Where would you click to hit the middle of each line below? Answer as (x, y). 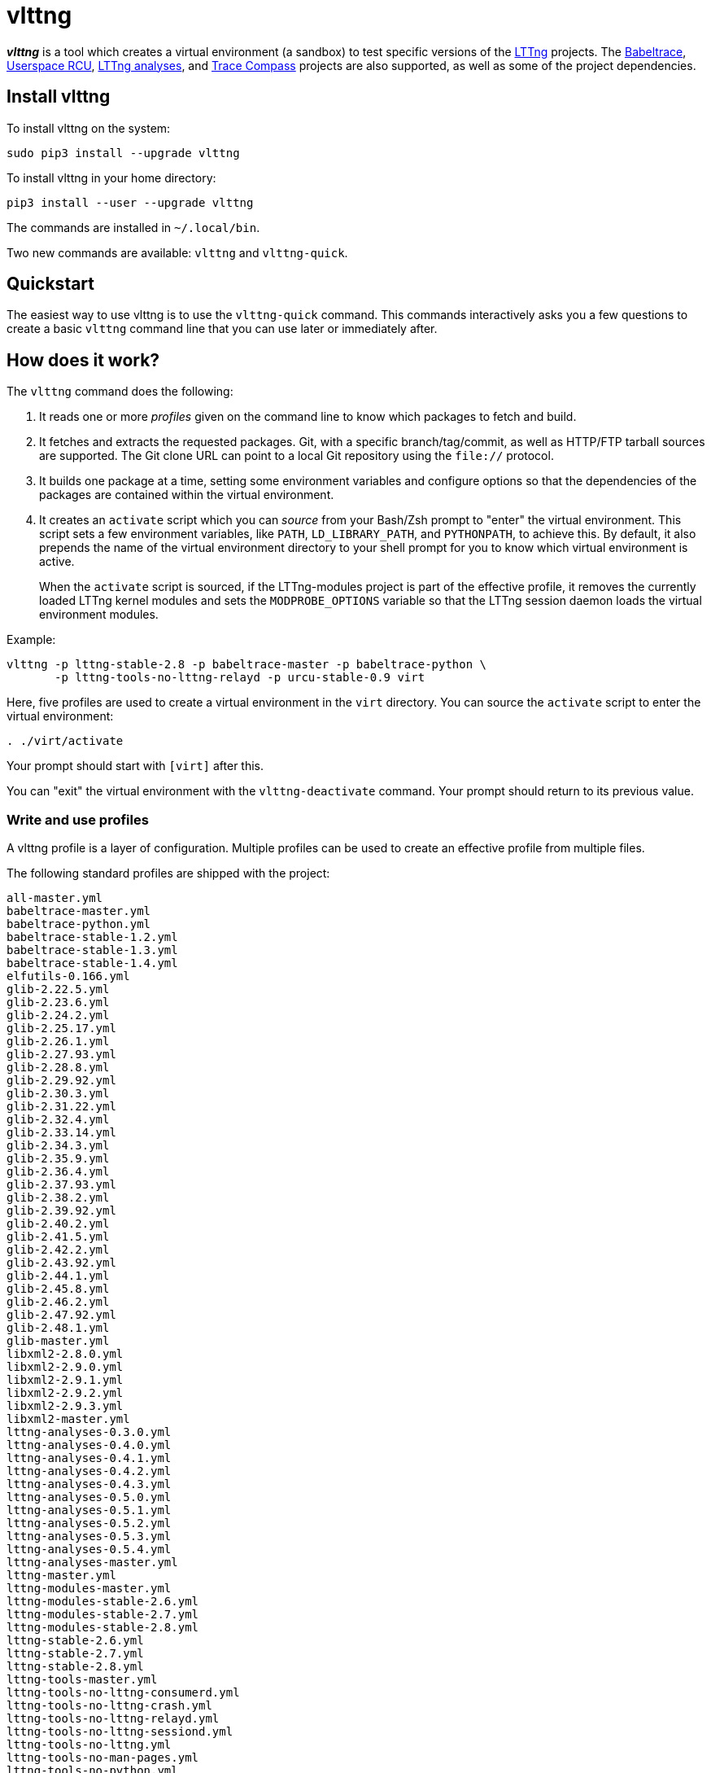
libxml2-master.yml (68, 1419)
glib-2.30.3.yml (58, 1094)
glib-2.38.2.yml (58, 1198)
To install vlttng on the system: (89, 128)
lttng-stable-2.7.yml (75, 1654)
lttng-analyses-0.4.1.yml (89, 1458)
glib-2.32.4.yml (58, 1120)
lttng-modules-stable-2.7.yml (103, 1615)
